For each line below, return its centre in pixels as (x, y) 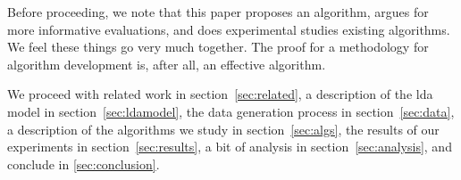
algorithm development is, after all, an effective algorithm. (167, 64)
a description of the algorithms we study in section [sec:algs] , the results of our (223, 129)
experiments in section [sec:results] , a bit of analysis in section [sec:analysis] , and (230, 147)
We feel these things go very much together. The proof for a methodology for (218, 47)
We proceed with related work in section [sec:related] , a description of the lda (220, 94)
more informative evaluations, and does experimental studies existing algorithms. (229, 29)
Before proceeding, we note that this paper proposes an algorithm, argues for (218, 12)
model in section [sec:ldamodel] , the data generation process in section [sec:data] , (231, 111)
